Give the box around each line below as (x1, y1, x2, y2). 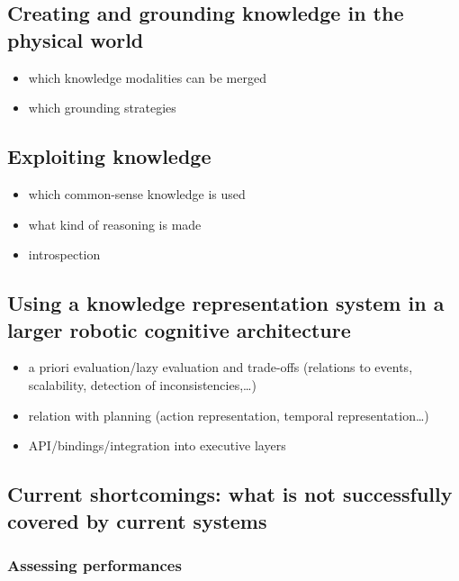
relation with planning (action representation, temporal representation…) (28, 405, 429, 424)
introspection (28, 245, 101, 264)
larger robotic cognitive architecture (7, 315, 351, 343)
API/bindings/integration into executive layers (28, 436, 286, 455)
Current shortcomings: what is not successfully (7, 480, 453, 508)
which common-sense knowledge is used (28, 184, 246, 203)
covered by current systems (7, 506, 267, 534)
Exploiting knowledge (7, 142, 211, 170)
